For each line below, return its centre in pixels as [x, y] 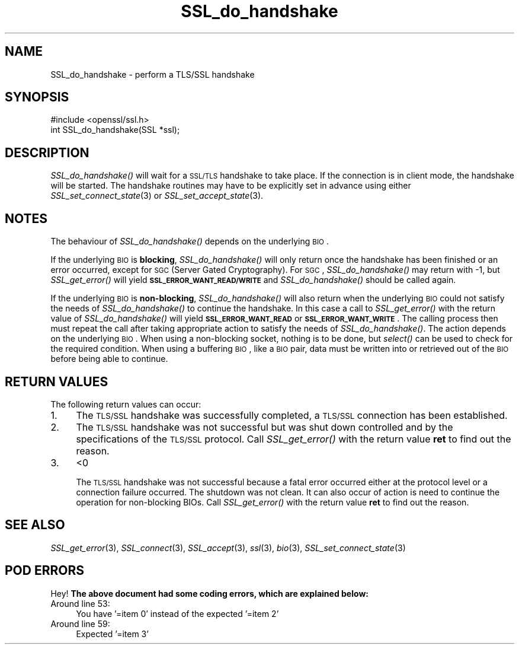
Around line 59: [80, 623]
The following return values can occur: [126, 404]
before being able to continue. [109, 359]
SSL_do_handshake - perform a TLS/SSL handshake [153, 74]
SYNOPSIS [37, 97]
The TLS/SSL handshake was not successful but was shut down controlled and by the [265, 427]
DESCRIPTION [47, 152]
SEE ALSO [35, 525]
